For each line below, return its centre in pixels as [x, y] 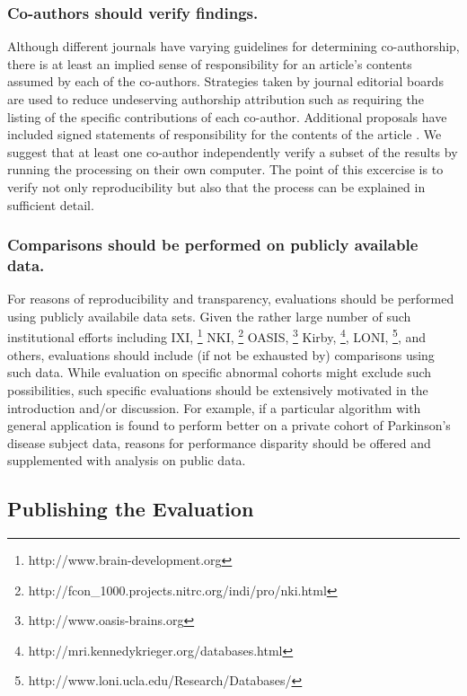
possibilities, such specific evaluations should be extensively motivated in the [218, 389]
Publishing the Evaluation [131, 509]
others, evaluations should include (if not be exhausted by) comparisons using [221, 354]
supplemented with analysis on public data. [127, 460]
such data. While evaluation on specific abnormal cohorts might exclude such [220, 372]
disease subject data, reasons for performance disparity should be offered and [219, 442]
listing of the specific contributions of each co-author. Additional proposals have [227, 116]
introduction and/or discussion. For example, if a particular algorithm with [214, 407]
